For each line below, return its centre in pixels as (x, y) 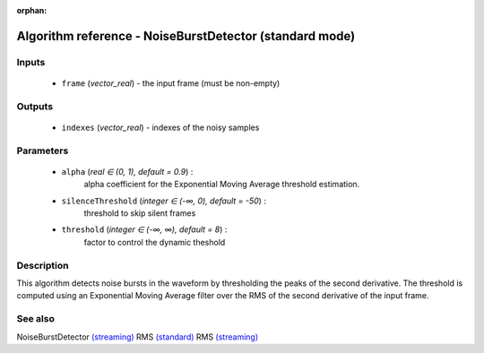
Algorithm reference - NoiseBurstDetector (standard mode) (186, 36)
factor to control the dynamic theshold (155, 242)
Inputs (31, 62)
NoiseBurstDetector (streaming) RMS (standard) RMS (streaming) (138, 337)
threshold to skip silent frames (140, 213)
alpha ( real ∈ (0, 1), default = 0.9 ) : (127, 171)
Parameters (43, 151)
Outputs (35, 106)
